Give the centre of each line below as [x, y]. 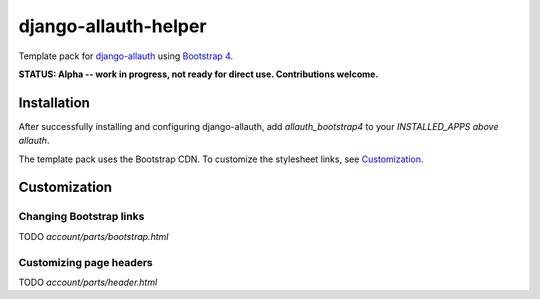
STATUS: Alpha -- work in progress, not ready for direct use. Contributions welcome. [198, 74]
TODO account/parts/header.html [88, 282]
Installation [54, 102]
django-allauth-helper [112, 26]
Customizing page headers [86, 262]
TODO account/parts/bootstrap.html [93, 236]
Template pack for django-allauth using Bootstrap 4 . [126, 56]
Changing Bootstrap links [81, 217]
